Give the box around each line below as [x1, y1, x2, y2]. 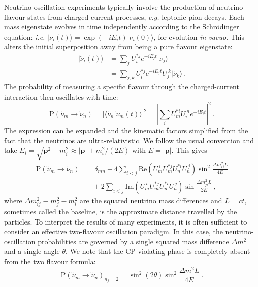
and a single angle [4, 246, 60, 257]
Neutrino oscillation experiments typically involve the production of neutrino [4, 2, 243, 12]
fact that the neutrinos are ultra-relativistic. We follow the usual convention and [4, 135, 254, 145]
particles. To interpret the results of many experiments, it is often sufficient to [4, 216, 247, 227]
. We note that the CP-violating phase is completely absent [66, 246, 250, 257]
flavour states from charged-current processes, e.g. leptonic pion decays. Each [4, 11, 244, 22]
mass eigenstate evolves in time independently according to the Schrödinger [4, 21, 239, 32]
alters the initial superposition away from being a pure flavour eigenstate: [4, 41, 233, 52]
